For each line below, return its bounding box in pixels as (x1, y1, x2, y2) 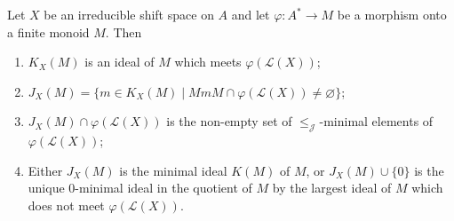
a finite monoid (7, 22, 90, 41)
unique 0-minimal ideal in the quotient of (28, 178, 252, 197)
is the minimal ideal (119, 161, 227, 179)
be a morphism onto (337, 5, 447, 23)
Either (28, 161, 63, 179)
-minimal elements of (319, 112, 434, 130)
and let (231, 5, 270, 23)
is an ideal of (84, 52, 155, 71)
